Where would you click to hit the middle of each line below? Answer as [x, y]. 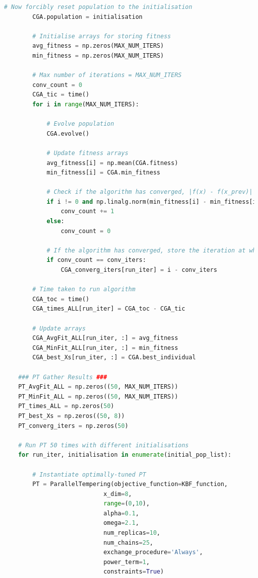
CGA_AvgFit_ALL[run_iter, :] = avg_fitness [105, 338]
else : [55, 221]
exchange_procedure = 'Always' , [153, 552]
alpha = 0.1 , [121, 513]
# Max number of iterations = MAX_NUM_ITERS [107, 75]
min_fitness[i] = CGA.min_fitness [103, 173]
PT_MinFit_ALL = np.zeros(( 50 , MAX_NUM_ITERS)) [98, 396]
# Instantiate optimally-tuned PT [89, 474]
